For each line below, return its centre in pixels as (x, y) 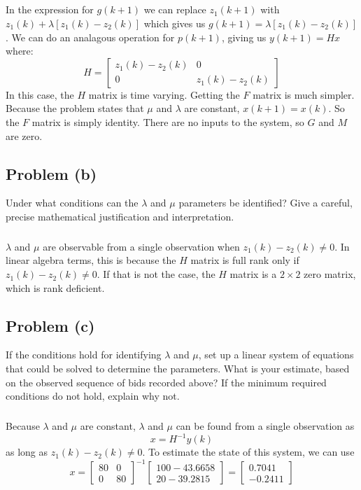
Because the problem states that (75, 108)
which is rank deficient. (55, 287)
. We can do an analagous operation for (90, 37)
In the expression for (50, 9)
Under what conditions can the (72, 203)
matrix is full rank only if (245, 260)
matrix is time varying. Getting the (164, 94)
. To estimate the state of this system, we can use (248, 452)
